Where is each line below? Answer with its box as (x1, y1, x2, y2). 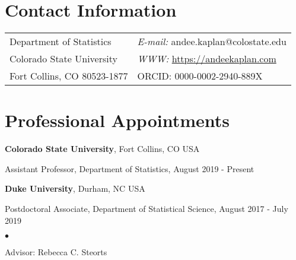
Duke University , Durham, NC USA (5, 182, 145, 195)
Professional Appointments (5, 108, 230, 132)
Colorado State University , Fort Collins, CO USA (5, 142, 200, 155)
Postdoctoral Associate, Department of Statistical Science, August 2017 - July (5, 202, 288, 215)
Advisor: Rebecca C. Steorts (5, 246, 107, 258)
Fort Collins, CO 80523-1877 (9, 69, 128, 83)
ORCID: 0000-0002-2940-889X (137, 69, 263, 83)
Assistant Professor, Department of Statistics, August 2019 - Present (5, 162, 254, 175)
